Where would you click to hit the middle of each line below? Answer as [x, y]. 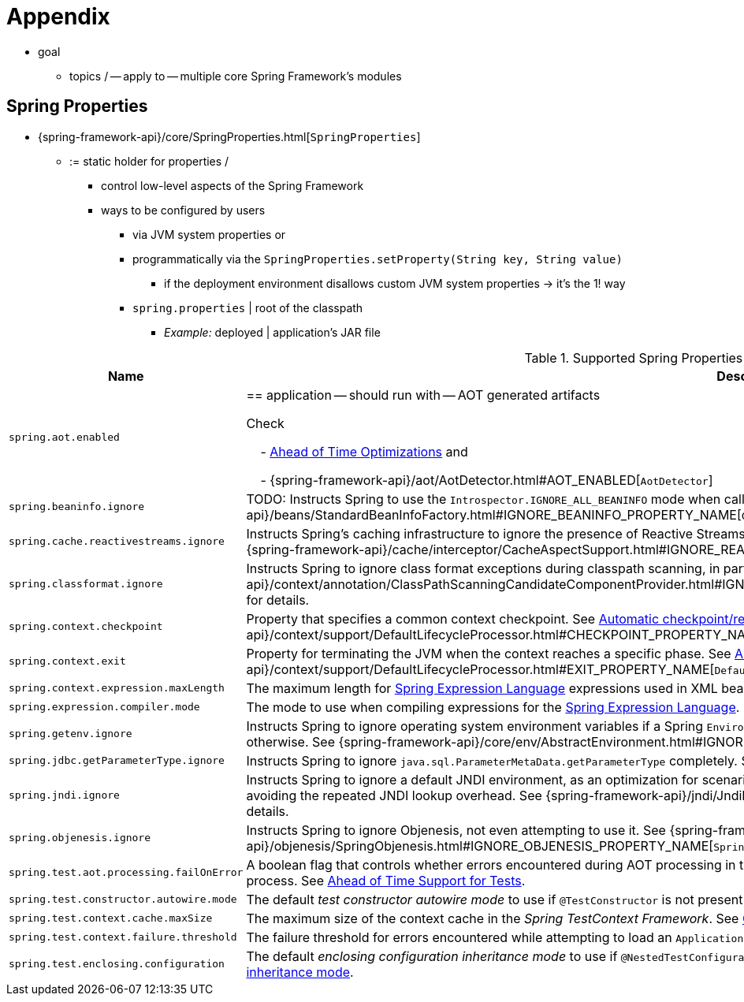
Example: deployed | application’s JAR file [272, 332]
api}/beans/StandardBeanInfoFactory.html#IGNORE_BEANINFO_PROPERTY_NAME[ [494, 514]
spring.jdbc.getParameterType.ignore [117, 761]
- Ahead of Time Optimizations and [364, 451]
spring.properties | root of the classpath [248, 307]
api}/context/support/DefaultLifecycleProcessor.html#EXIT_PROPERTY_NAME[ [480, 669]
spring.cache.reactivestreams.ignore [117, 542]
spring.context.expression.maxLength [117, 688]
